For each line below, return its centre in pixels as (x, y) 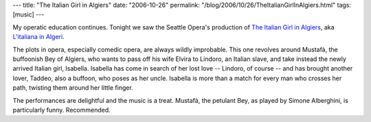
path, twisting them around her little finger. (73, 88)
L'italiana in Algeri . (38, 37)
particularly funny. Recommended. (61, 110)
